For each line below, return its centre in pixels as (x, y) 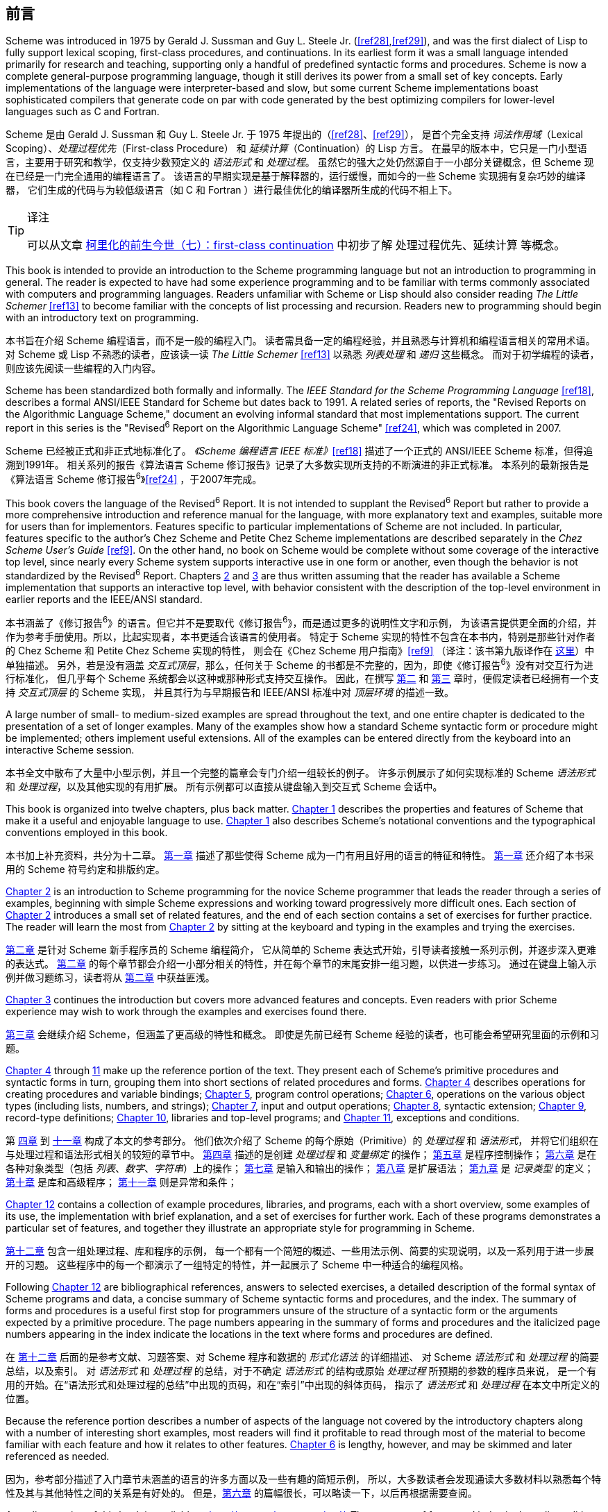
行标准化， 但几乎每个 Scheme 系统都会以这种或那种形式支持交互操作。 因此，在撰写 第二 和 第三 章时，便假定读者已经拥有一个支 (303, 679)
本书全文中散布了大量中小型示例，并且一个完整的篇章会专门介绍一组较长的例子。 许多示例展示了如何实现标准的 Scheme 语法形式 (301, 773)
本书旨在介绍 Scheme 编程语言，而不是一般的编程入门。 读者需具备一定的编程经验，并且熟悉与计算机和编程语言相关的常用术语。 (301, 341)
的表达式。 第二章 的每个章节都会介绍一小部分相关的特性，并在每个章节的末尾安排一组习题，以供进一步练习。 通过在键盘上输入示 (301, 964)
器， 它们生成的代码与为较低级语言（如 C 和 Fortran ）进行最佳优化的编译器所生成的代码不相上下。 (232, 190)
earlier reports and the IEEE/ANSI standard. (104, 600)
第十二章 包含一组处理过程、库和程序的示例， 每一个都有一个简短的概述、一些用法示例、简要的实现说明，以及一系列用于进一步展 (300, 1251)
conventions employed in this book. (87, 833)
